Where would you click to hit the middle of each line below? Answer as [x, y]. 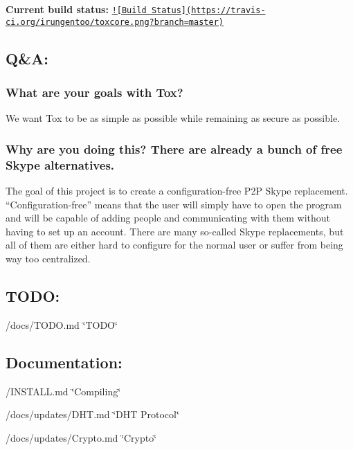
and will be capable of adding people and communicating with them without [168, 218]
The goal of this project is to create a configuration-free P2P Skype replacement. [177, 191]
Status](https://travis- [208, 10]
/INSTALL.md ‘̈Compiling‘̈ [63, 391]
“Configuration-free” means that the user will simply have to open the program [174, 204]
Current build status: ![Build [76, 9]
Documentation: [64, 362]
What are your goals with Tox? [94, 92]
